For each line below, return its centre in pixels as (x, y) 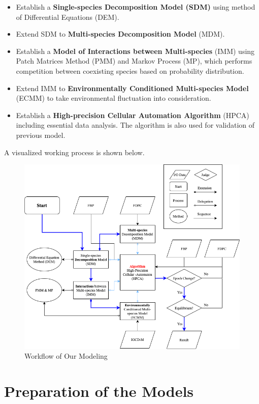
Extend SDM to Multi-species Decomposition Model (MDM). (120, 34)
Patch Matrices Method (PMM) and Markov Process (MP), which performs (134, 61)
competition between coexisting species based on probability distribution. (130, 70)
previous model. (41, 135)
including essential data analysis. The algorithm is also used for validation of (135, 125)
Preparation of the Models (99, 391)
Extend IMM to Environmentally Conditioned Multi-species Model (132, 88)
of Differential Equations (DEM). (68, 17)
